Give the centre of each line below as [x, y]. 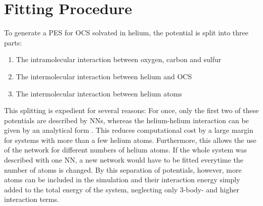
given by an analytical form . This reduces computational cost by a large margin [129, 130]
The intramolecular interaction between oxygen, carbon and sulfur [119, 59]
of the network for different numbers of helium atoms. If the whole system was [125, 150]
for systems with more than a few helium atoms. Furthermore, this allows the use [130, 140]
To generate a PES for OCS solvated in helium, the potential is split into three [126, 33]
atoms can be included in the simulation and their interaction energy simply [122, 179]
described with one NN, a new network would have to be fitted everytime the [124, 160]
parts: [13, 42]
